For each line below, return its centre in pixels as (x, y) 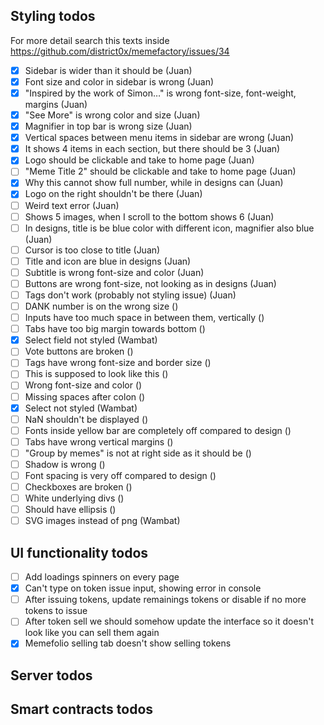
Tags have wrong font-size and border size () (118, 363)
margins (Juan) (56, 104)
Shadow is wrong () (65, 464)
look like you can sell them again (92, 633)
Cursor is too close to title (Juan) (92, 250)
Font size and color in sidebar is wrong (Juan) (119, 81)
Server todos (51, 675)
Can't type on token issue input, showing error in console (143, 588)
